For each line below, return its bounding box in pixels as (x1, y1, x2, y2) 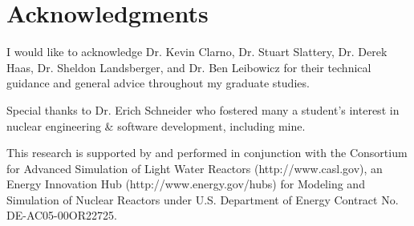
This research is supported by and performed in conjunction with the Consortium (6, 144, 408, 161)
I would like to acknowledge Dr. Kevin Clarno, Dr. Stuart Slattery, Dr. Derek (6, 43, 388, 60)
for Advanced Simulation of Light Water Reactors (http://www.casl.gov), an (6, 159, 383, 176)
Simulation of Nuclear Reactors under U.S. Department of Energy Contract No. (6, 191, 399, 208)
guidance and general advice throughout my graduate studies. (6, 75, 310, 91)
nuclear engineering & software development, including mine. (6, 117, 306, 134)
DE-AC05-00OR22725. (6, 207, 117, 224)
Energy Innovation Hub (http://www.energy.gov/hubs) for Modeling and (6, 176, 365, 192)
